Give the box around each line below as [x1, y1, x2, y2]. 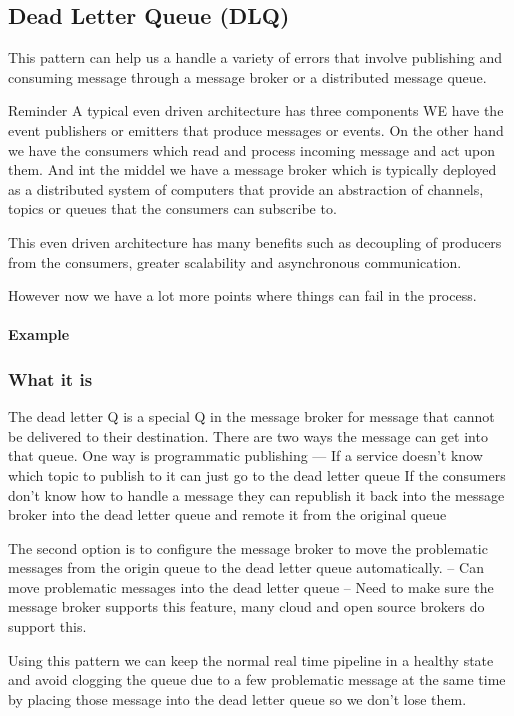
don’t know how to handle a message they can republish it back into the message [8, 484, 505, 505]
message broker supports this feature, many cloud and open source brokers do [8, 596, 485, 617]
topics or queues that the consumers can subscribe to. [8, 198, 337, 219]
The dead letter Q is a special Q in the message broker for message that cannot [8, 406, 495, 427]
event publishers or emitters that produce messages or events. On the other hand [8, 119, 504, 140]
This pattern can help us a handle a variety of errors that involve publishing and [8, 47, 503, 68]
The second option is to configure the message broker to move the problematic [8, 537, 488, 558]
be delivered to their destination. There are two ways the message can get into [8, 425, 488, 446]
